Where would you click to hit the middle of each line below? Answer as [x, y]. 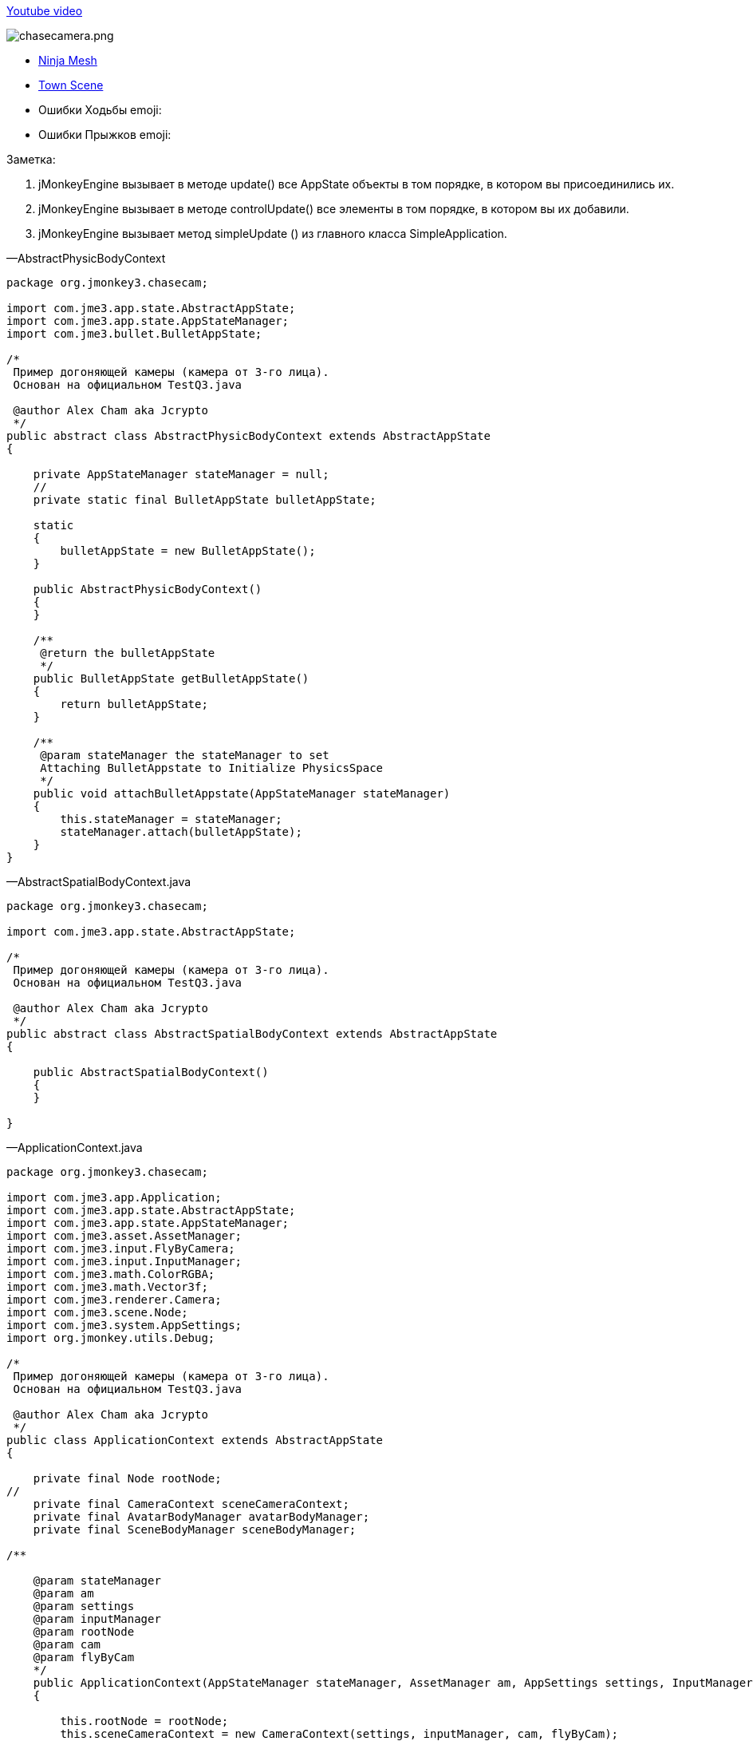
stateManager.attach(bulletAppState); [181, 832]
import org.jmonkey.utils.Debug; [111, 1338]
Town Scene [71, 85]
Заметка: [31, 159]
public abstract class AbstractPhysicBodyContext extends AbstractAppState [248, 436]
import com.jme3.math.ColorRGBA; [111, 1274]
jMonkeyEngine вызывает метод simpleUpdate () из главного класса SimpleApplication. [273, 233]
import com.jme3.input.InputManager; [124, 1261]
